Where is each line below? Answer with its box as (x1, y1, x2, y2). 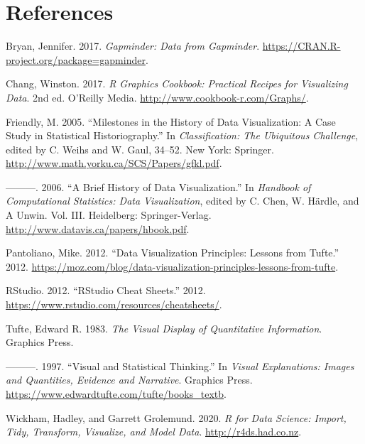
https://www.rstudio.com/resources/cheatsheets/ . (6, 297, 222, 312)
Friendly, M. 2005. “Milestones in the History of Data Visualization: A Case (6, 114, 336, 129)
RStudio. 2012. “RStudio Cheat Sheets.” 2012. (6, 283, 206, 298)
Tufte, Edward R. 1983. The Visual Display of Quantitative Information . (6, 320, 322, 335)
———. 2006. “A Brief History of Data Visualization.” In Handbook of (6, 179, 311, 194)
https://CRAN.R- (262, 38, 341, 53)
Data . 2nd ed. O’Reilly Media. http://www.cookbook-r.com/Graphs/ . (6, 90, 309, 104)
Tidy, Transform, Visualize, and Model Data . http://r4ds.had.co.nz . (6, 424, 302, 439)
